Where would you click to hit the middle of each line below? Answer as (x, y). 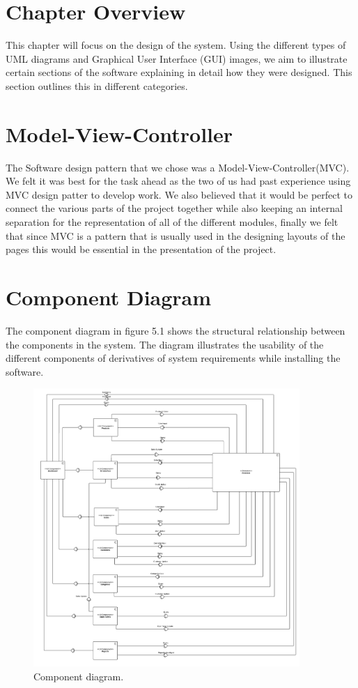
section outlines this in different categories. (97, 85)
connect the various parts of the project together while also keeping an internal (174, 208)
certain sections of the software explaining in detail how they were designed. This (179, 72)
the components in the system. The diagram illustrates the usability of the (165, 344)
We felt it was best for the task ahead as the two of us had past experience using (178, 181)
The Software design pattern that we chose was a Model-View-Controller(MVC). (178, 167)
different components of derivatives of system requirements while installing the (173, 358)
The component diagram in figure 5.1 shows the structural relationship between (176, 330)
